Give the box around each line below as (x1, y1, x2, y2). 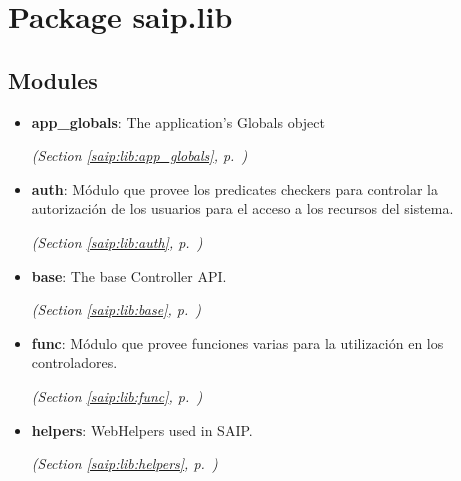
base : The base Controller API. (31, 265, 227, 286)
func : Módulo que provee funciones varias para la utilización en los (31, 332, 444, 353)
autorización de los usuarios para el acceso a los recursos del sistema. (31, 198, 454, 219)
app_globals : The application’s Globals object (31, 111, 326, 132)
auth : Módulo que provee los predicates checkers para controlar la (31, 178, 438, 199)
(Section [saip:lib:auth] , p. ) (31, 231, 203, 252)
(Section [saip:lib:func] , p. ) (31, 385, 203, 406)
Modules (8, 64, 98, 95)
